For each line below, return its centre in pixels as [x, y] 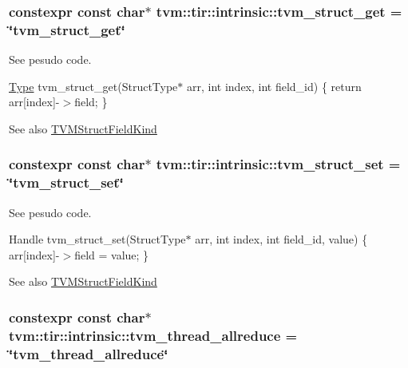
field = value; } [112, 254]
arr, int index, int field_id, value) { [281, 239]
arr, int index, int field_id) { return [274, 86]
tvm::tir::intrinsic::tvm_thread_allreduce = [153, 335]
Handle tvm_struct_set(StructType [97, 239]
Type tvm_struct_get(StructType [93, 86]
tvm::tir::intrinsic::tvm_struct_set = [278, 164]
